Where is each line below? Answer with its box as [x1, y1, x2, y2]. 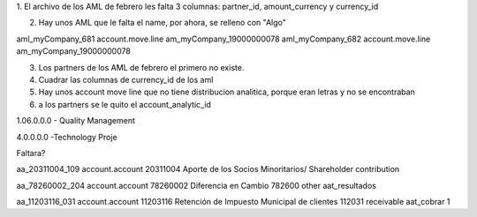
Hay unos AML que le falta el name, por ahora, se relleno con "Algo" [38, 18, 287, 28]
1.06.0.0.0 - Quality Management [16, 116, 136, 126]
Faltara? [16, 147, 46, 158]
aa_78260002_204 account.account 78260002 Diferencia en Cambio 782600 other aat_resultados [16, 180, 377, 191]
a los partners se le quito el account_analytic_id [38, 99, 212, 109]
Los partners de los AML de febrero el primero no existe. [38, 62, 245, 72]
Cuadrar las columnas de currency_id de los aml [38, 74, 214, 85]
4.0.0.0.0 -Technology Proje [16, 131, 118, 142]
